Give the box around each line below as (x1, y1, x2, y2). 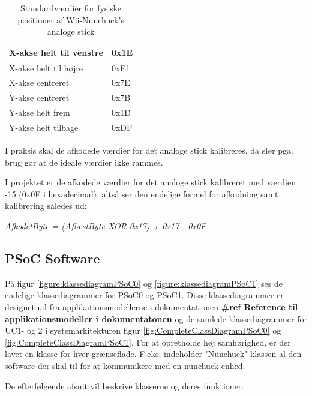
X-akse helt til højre (9, 61, 83, 74)
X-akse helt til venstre (9, 46, 103, 58)
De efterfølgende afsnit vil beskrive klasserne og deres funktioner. (5, 379, 244, 392)
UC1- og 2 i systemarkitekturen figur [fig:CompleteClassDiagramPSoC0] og (5, 324, 281, 337)
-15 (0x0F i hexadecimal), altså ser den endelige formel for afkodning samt (5, 187, 278, 200)
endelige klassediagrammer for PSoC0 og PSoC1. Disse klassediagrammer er (5, 289, 284, 301)
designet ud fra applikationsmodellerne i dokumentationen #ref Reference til (5, 301, 298, 313)
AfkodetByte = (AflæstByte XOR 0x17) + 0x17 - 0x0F (5, 220, 206, 232)
